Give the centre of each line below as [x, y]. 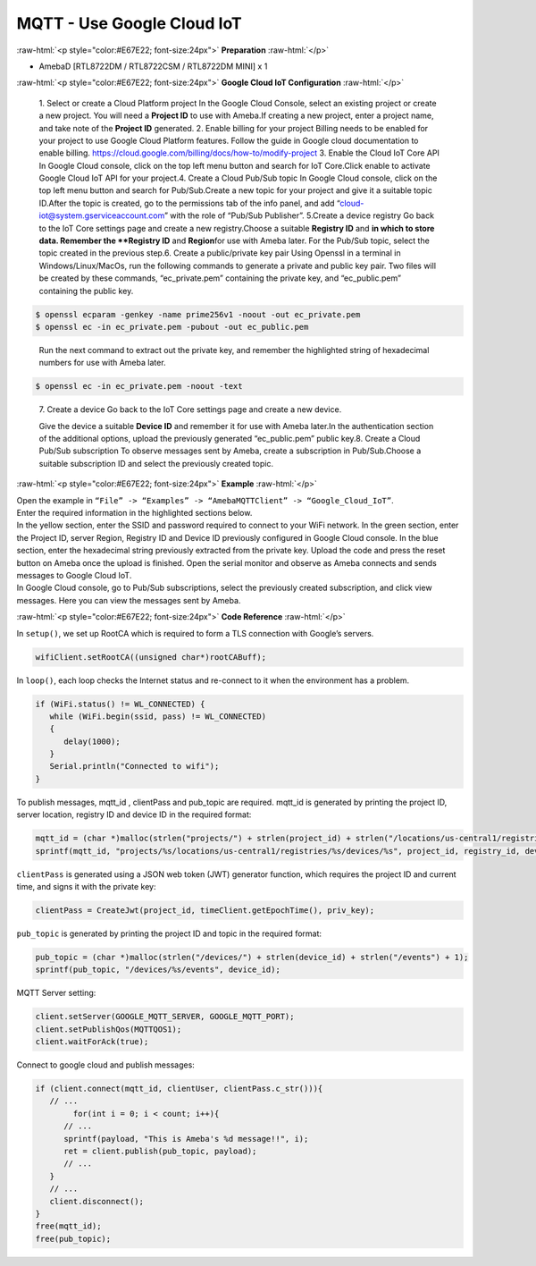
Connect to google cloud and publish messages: [106, 1065]
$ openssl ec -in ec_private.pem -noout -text [139, 386]
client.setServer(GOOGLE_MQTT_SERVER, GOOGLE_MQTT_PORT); [165, 1017]
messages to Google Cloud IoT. [74, 575]
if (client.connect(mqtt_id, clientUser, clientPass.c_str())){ [179, 1089]
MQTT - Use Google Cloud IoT [129, 23]
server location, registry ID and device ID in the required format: [134, 814]
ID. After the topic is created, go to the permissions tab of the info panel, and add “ [189, 203]
